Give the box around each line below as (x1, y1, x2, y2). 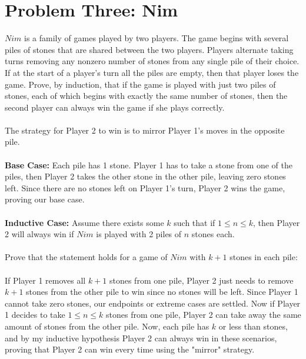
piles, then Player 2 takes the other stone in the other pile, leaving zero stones (5, 170, 286, 182)
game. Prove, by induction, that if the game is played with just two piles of (5, 78, 276, 90)
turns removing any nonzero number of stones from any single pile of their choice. (5, 55, 300, 67)
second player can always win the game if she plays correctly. (5, 101, 225, 113)
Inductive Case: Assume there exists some (5, 216, 164, 228)
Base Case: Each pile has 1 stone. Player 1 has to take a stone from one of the (5, 158, 292, 171)
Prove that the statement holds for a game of (5, 251, 168, 263)
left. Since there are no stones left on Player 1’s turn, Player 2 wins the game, (5, 181, 285, 194)
